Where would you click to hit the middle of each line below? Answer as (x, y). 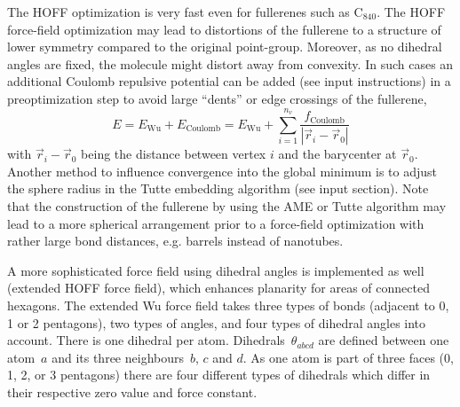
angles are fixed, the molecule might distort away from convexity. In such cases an (230, 63)
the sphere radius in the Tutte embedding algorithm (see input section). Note (218, 188)
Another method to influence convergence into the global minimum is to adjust (222, 171)
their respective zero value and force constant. (132, 391)
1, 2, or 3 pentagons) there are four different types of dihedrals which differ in (219, 375)
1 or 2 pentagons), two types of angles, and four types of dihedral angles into (217, 322)
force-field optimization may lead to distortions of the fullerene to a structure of (224, 29)
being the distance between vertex (174, 154)
